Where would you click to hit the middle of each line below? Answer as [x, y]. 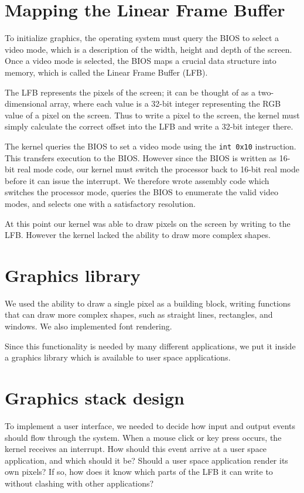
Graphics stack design [95, 397]
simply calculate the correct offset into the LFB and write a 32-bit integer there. [149, 126]
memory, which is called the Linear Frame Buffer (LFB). [106, 72]
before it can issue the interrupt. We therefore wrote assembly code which [137, 180]
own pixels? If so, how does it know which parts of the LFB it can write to [139, 472]
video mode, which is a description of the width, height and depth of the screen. [148, 49]
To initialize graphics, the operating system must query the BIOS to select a [142, 38]
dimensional [26, 103]
